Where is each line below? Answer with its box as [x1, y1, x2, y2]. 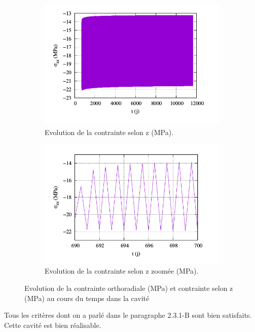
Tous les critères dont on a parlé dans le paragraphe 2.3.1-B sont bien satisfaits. [4, 310, 252, 320]
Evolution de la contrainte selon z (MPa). [45, 126, 174, 137]
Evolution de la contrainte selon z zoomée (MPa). [45, 265, 199, 276]
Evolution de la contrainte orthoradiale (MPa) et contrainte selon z [24, 282, 233, 293]
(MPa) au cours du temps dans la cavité [24, 292, 150, 303]
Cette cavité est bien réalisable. [4, 319, 101, 330]
